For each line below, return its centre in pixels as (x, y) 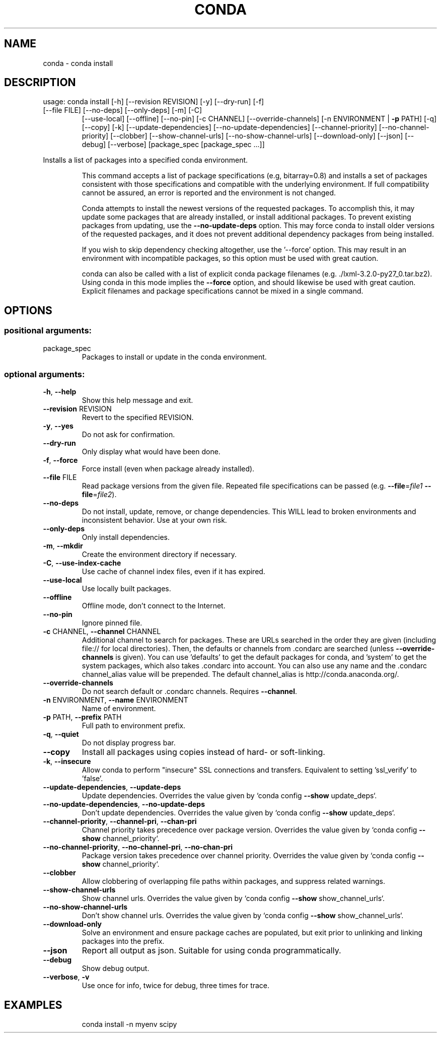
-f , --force (60, 460)
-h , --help (60, 392)
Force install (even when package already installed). (168, 469)
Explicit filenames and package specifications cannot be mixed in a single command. (223, 291)
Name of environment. (119, 709)
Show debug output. (116, 969)
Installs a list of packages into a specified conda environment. (145, 160)
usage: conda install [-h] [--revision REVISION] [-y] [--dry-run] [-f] (154, 102)
